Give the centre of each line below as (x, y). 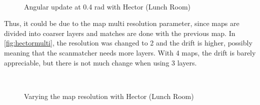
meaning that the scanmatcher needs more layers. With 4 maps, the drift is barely (130, 52)
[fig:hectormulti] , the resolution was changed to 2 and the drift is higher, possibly (128, 43)
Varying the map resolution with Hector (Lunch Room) (109, 96)
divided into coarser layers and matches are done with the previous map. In (120, 33)
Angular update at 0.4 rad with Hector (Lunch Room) (107, 6)
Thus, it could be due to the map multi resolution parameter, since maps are (122, 23)
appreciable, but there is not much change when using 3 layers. (100, 62)
